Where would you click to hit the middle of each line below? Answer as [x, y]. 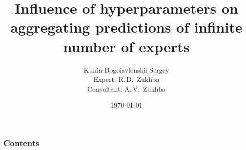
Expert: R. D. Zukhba [126, 79]
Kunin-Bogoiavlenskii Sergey [126, 69]
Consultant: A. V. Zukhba [126, 88]
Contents [21, 142]
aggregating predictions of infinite [126, 27]
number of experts [126, 46]
